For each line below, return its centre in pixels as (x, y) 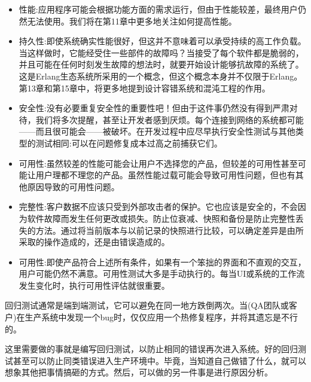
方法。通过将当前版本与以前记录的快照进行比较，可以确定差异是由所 (170, 230)
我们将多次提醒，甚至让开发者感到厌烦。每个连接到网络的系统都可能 (170, 119)
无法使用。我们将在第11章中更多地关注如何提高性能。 (132, 21)
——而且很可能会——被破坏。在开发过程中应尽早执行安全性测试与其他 (157, 131)
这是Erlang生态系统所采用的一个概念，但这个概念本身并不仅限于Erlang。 (161, 76)
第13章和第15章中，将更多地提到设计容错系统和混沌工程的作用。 (144, 88)
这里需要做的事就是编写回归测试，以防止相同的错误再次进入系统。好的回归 (151, 349)
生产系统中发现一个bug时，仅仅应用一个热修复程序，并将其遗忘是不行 (161, 317)
